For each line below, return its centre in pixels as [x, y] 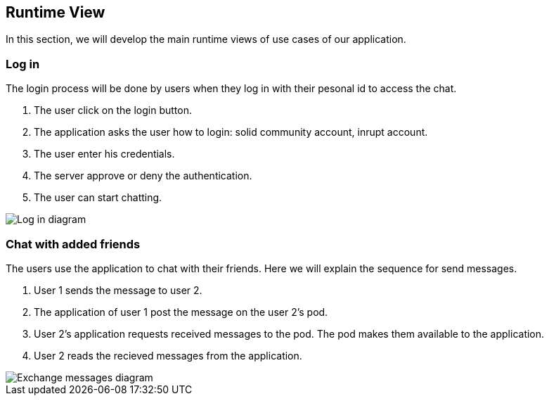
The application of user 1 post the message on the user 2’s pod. [181, 312]
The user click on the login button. [113, 110]
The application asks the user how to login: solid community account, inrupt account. [231, 132]
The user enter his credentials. [104, 154]
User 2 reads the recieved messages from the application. [168, 355]
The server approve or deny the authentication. [143, 176]
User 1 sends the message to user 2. [118, 290]
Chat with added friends [73, 244]
